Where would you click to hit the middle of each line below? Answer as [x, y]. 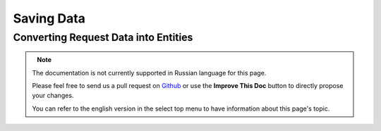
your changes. [53, 96]
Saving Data [49, 18]
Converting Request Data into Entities [103, 37]
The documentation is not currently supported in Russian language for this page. [149, 73]
